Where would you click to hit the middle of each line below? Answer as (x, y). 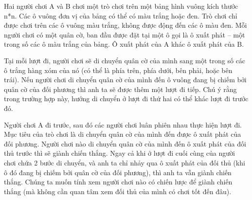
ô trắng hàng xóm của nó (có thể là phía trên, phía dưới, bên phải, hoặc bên (118, 70)
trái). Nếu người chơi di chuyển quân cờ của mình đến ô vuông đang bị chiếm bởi (125, 80)
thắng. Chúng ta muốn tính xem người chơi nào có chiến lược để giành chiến (118, 182)
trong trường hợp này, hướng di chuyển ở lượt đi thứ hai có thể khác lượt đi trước (126, 99)
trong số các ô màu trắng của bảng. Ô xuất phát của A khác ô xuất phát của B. (124, 44)
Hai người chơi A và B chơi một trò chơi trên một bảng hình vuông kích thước (121, 6)
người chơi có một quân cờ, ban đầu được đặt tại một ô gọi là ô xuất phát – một (125, 34)
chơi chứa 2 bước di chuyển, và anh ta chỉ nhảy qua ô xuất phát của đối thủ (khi (125, 162)
